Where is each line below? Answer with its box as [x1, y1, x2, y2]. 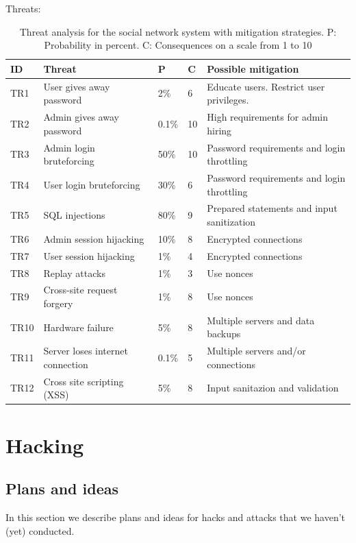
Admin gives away [43, 110, 119, 124]
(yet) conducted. [5, 523, 75, 538]
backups [207, 326, 241, 341]
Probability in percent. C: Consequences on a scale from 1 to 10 [44, 38, 312, 52]
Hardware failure [43, 319, 114, 334]
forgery [43, 295, 73, 310]
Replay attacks [43, 265, 105, 280]
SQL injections [43, 208, 105, 222]
